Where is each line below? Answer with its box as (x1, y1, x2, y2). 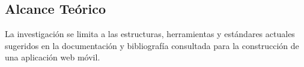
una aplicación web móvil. (5, 51, 100, 63)
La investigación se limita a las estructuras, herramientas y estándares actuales (5, 28, 295, 40)
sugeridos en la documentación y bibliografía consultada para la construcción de (5, 39, 299, 51)
